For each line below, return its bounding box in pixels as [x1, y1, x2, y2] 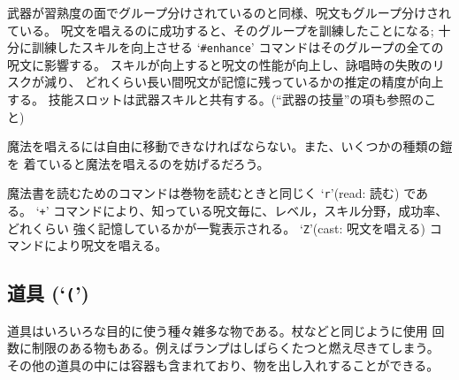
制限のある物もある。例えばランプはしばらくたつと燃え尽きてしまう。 [31, 338, 440, 357]
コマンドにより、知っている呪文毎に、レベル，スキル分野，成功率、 [53, 201, 448, 220]
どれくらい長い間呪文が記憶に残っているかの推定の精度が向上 [85, 72, 444, 91]
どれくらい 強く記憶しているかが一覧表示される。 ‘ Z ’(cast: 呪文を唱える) [7, 218, 426, 237]
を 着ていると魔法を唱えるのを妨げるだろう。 [7, 154, 270, 172]
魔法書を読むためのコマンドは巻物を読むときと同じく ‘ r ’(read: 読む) [7, 184, 400, 202]
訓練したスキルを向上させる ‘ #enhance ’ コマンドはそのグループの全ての [31, 38, 444, 57]
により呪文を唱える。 [43, 236, 168, 255]
